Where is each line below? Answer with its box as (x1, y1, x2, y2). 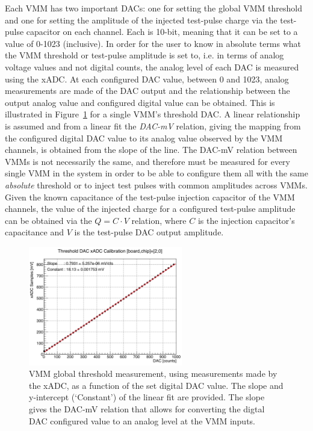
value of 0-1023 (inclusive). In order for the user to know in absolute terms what (5, 37, 302, 49)
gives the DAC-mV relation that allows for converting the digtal (29, 403, 265, 415)
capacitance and (5, 226, 64, 238)
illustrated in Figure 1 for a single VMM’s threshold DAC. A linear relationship (5, 108, 300, 120)
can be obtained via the (5, 214, 92, 226)
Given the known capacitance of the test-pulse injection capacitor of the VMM (5, 190, 295, 203)
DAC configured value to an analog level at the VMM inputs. (29, 414, 255, 427)
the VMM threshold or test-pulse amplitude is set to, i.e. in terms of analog (5, 49, 284, 61)
